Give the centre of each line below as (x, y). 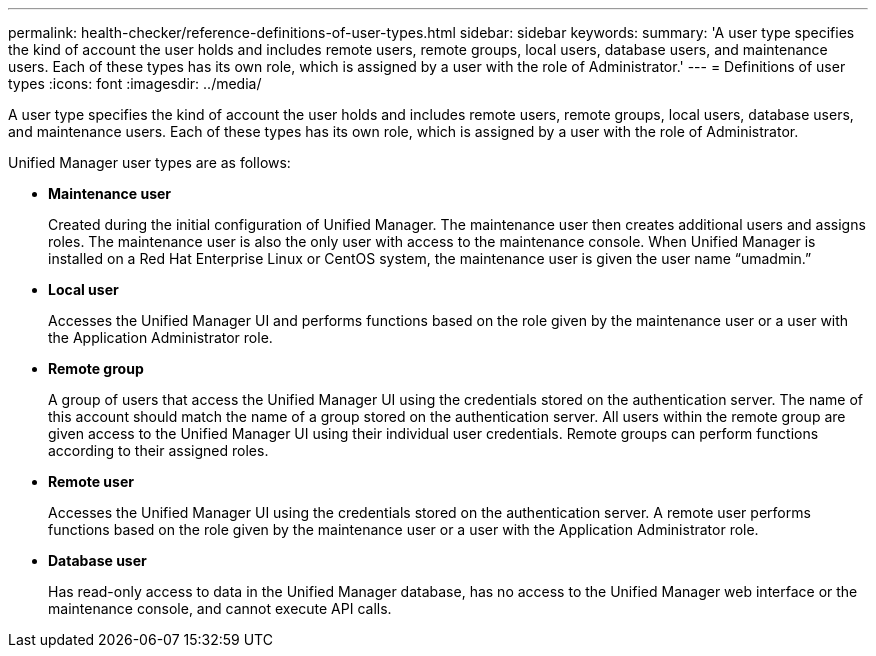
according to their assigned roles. (158, 450)
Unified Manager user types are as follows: (149, 162)
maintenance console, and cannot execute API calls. (220, 608)
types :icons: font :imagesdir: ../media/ (135, 83)
